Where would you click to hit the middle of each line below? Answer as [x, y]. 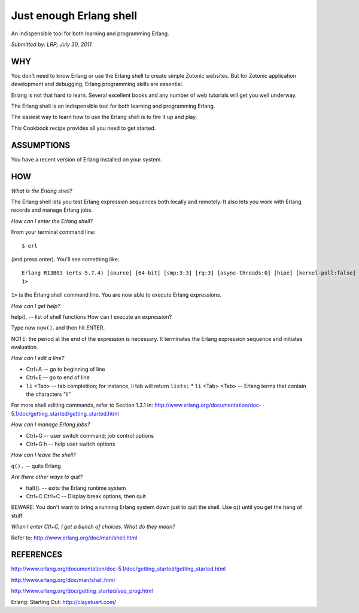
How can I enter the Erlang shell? [52, 221]
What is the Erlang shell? [42, 191]
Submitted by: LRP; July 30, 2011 [51, 44]
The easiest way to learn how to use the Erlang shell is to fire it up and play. [104, 117]
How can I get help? [36, 306]
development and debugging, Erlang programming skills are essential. [97, 84]
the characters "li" [48, 394]
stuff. [17, 516]
